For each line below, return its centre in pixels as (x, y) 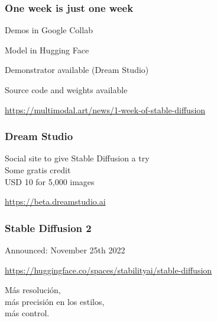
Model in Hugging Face (47, 50)
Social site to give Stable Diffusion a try (77, 158)
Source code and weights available (66, 90)
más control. (27, 313)
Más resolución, (33, 290)
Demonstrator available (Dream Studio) (77, 70)
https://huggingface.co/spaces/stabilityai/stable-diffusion (108, 270)
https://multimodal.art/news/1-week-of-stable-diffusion (105, 109)
